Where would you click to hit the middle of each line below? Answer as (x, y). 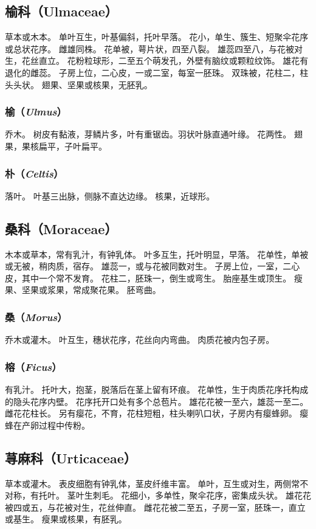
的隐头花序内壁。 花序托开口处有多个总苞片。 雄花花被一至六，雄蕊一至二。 (157, 401)
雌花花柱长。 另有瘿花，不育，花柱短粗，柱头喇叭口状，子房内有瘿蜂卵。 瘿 (157, 413)
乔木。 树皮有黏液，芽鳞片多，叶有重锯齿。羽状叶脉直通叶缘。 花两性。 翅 (154, 134)
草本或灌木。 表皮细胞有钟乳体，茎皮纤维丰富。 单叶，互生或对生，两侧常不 (157, 483)
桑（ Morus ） (36, 316)
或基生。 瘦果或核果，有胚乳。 (66, 519)
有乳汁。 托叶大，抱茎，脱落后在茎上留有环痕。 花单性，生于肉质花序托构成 (157, 389)
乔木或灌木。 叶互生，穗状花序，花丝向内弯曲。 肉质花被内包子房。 (140, 340)
